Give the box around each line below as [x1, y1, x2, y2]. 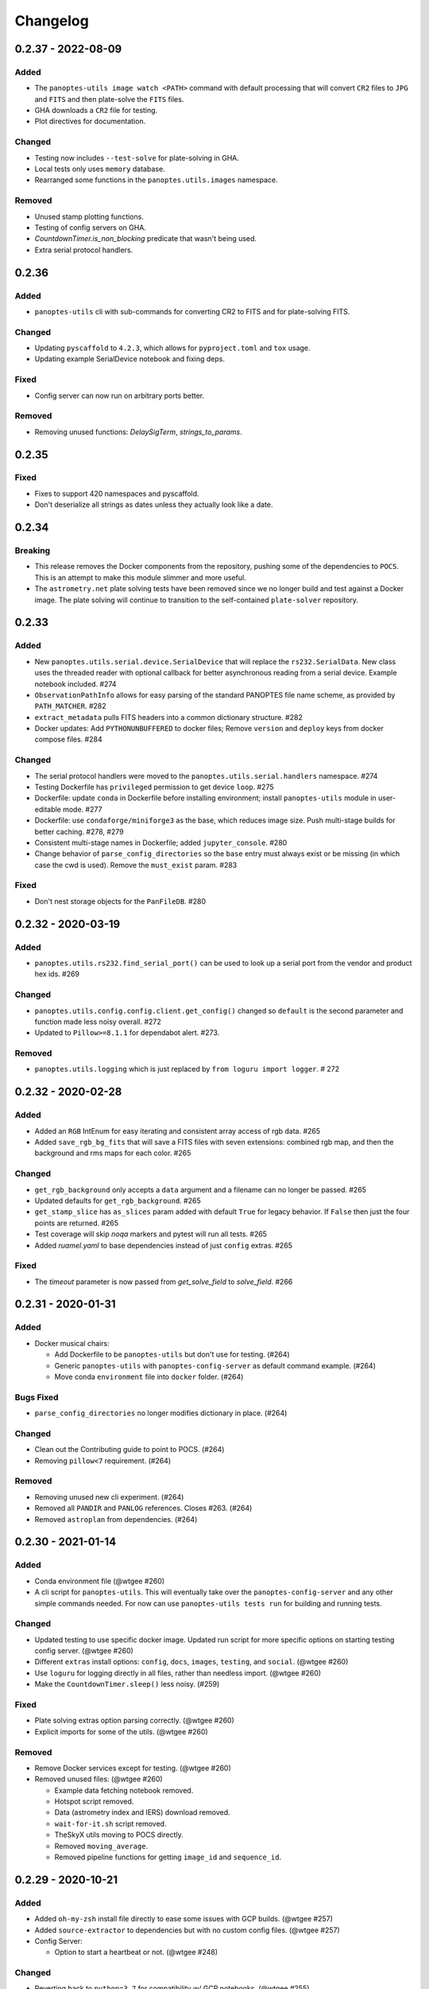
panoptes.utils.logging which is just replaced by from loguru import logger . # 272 [34, 1065, 340, 1074]
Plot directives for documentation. [34, 116, 146, 127]
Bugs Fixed [14, 1392, 59, 1403]
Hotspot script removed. [54, 1796, 134, 1806]
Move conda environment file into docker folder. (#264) [54, 1372, 244, 1381]
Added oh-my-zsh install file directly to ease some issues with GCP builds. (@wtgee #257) [34, 1914, 334, 1924]
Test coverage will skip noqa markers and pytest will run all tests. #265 [34, 1229, 268, 1239]
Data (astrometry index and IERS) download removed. [54, 1808, 230, 1817]
